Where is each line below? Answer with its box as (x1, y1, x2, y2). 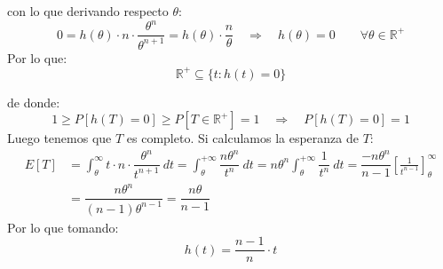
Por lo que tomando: (7, 218, 119, 236)
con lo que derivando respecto (7, 2, 169, 20)
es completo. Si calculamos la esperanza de (126, 129, 359, 147)
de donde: (7, 92, 60, 111)
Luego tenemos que (7, 129, 112, 147)
